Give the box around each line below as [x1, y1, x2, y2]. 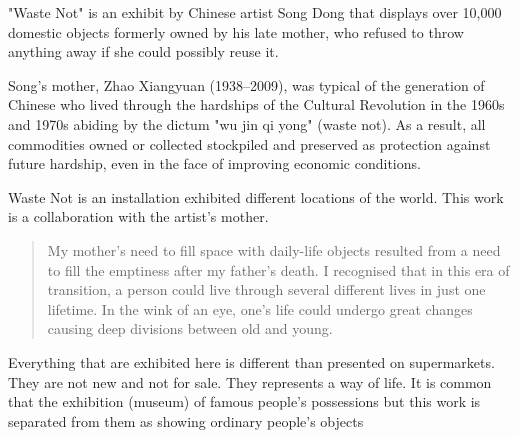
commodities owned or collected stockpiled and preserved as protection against [8, 133, 491, 154]
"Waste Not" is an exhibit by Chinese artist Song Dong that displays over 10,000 [8, 2, 502, 22]
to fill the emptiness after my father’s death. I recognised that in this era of [47, 259, 510, 280]
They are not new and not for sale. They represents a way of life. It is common [8, 371, 492, 392]
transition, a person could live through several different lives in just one [47, 279, 486, 300]
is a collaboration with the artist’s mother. [8, 206, 269, 227]
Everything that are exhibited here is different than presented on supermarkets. [8, 351, 495, 372]
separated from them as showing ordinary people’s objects [8, 410, 364, 431]
